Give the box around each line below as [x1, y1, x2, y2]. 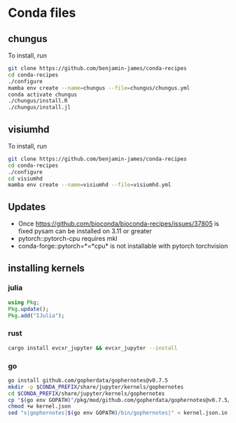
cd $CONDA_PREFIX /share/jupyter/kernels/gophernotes [8, 390, 165, 397]
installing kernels [8, 262, 85, 274]
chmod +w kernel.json [8, 403, 71, 410]
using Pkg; [8, 299, 40, 306]
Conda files [8, 5, 76, 21]
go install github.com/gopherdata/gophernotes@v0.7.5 [8, 377, 169, 384]
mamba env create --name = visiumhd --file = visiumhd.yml [8, 181, 172, 188]
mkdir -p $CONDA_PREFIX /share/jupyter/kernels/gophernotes [8, 383, 184, 390]
